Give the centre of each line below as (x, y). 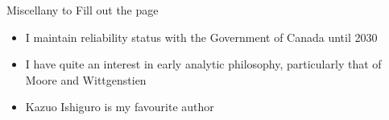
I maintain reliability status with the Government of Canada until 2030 (201, 37)
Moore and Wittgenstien (86, 79)
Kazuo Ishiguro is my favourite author (120, 107)
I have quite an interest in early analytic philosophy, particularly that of (203, 64)
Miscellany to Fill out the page (83, 10)
